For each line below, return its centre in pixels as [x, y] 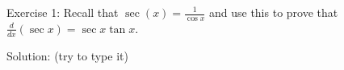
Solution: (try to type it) [67, 55]
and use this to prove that [273, 12]
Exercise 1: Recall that [63, 12]
